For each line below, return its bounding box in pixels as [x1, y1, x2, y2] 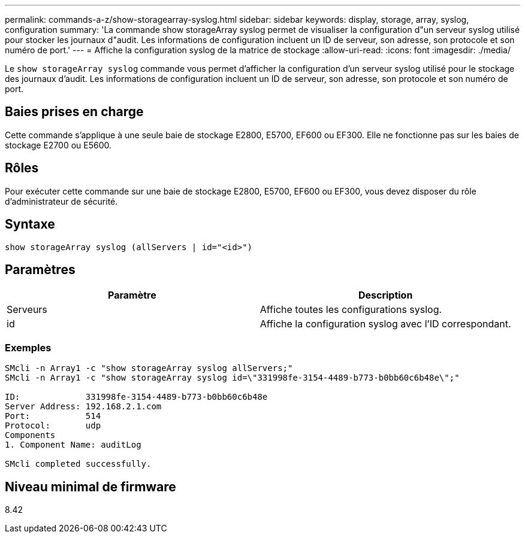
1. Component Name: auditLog [5, 440, 141, 450]
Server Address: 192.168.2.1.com [5, 402, 162, 412]
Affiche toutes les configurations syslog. [260, 303, 442, 316]
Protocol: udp [5, 421, 101, 431]
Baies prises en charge [5, 104, 144, 120]
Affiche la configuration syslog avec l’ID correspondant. [260, 318, 511, 330]
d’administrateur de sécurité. [5, 196, 118, 206]
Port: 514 [5, 411, 101, 421]
